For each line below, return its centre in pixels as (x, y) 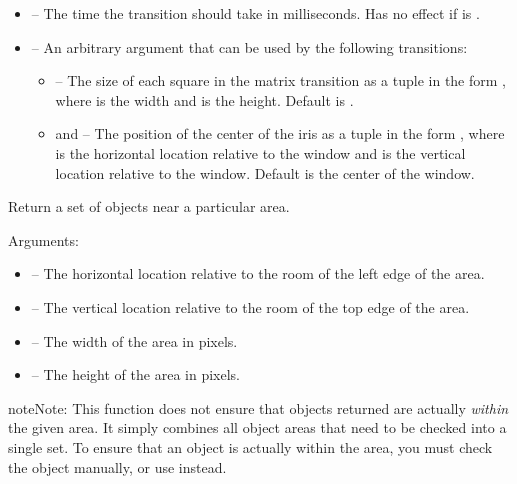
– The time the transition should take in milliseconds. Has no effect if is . (255, 13)
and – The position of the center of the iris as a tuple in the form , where (280, 133)
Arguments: (43, 239)
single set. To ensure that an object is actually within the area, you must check (250, 446)
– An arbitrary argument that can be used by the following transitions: (249, 46)
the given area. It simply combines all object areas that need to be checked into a (257, 427)
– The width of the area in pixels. (134, 340)
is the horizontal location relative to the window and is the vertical (260, 152)
